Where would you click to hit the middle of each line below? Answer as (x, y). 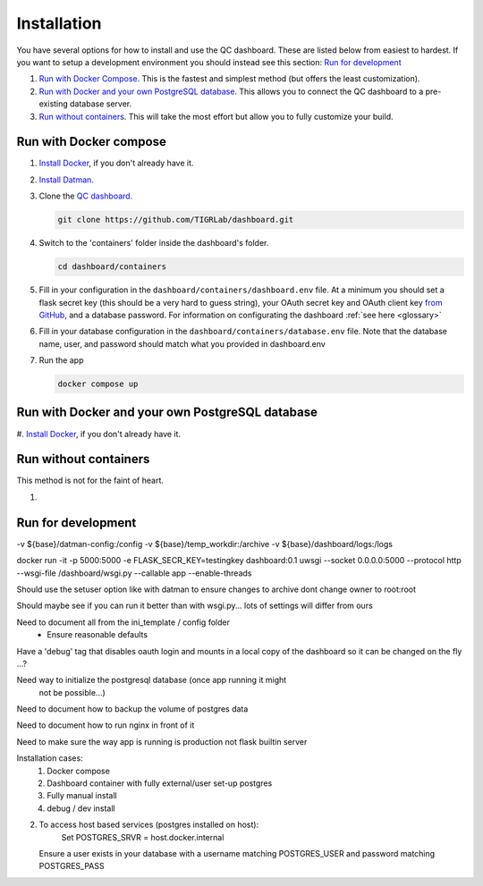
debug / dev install (81, 808)
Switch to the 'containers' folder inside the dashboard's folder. (154, 243)
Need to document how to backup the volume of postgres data (132, 709)
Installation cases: (50, 758)
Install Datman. (66, 180)
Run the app (61, 360)
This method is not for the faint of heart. (90, 481)
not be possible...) (72, 692)
